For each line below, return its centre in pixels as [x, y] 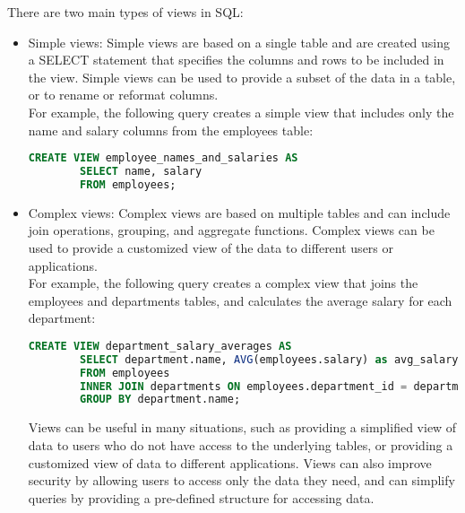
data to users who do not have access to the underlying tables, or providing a [241, 444]
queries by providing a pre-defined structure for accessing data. [201, 497]
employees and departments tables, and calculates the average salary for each [240, 300]
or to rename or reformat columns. [123, 95]
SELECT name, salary [141, 172]
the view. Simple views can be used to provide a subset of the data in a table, [242, 77]
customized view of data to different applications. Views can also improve [230, 462]
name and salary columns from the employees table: [171, 130]
